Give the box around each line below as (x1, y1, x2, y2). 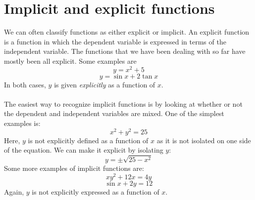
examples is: (4, 118, 41, 128)
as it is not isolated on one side (156, 135, 251, 145)
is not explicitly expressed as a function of (32, 186, 159, 197)
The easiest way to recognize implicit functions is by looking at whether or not (4, 98, 243, 109)
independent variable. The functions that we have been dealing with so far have (4, 46, 246, 56)
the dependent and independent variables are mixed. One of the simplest (4, 108, 224, 119)
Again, (4, 186, 24, 197)
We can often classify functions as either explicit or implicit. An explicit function (4, 27, 250, 37)
